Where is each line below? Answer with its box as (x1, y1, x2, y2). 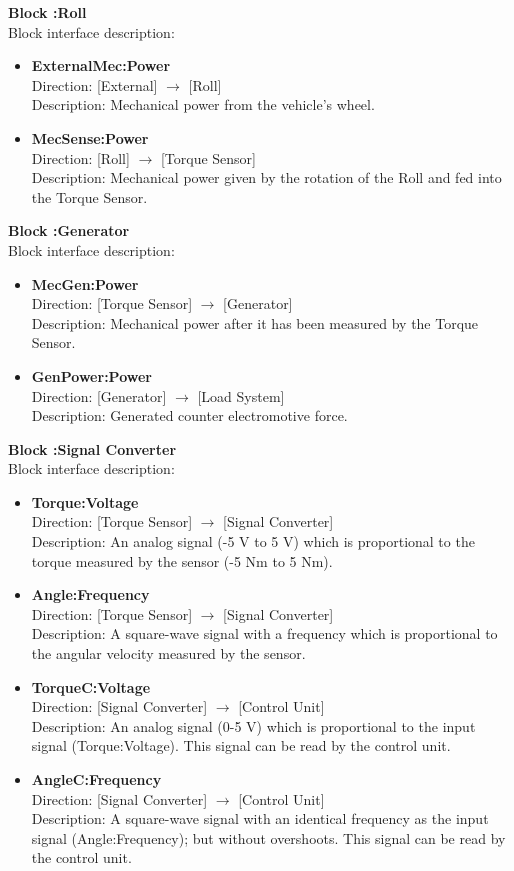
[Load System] (197, 385, 285, 406)
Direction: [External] (31, 74, 158, 95)
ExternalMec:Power (31, 55, 171, 76)
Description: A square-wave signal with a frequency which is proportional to (31, 623, 498, 644)
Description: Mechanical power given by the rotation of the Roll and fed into (31, 167, 502, 188)
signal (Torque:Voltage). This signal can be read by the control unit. (31, 735, 451, 756)
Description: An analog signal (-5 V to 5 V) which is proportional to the (31, 531, 475, 552)
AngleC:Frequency (31, 769, 162, 789)
